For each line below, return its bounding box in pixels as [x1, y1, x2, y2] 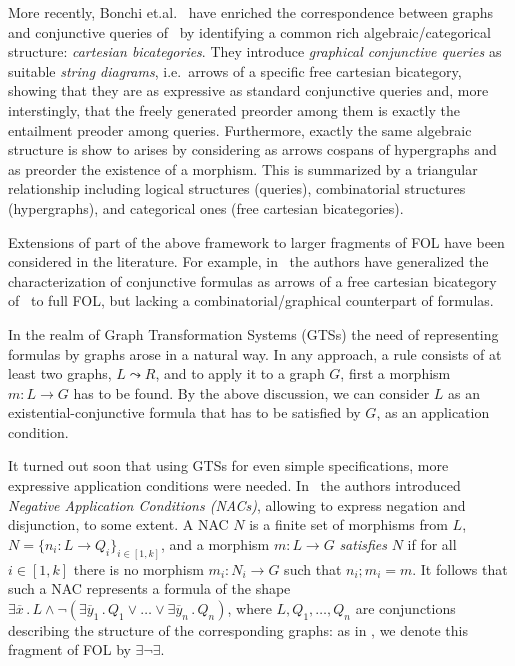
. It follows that [412, 558, 508, 579]
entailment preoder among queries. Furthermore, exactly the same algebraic [8, 119, 472, 140]
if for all [407, 533, 457, 554]
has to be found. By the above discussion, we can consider [73, 382, 430, 403]
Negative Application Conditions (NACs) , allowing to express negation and [8, 494, 466, 515]
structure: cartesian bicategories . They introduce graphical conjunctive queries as [8, 41, 502, 62]
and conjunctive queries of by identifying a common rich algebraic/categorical [8, 21, 491, 42]
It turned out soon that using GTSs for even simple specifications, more [8, 455, 449, 476]
